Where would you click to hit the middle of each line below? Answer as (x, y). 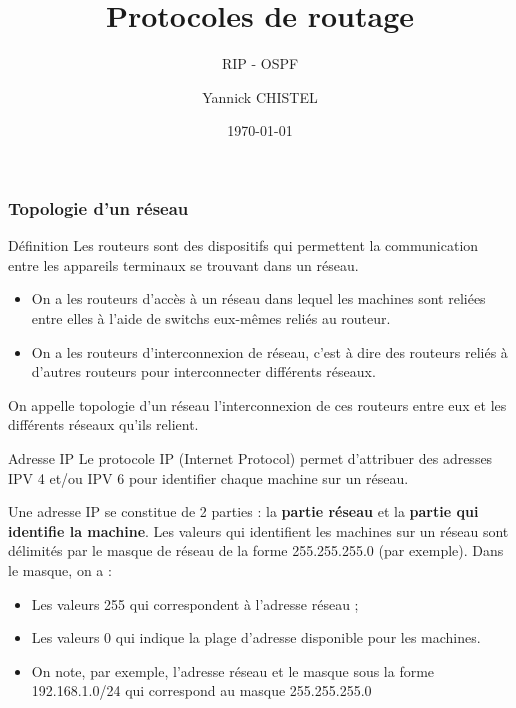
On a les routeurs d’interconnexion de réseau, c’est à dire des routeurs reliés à (269, 351)
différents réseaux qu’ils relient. (103, 424)
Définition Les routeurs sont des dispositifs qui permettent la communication (243, 245)
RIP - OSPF (260, 63)
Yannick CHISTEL (260, 96)
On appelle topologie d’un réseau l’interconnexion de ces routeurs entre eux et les (257, 404)
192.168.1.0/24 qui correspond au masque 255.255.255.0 (201, 690)
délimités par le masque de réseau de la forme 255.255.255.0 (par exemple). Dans (256, 550)
